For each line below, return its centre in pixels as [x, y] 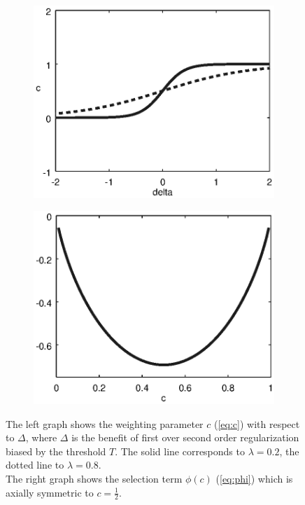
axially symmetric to [50, 492]
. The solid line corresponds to [180, 451]
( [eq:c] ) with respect [257, 423]
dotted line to [35, 465]
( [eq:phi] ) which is [254, 478]
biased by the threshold [56, 451]
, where [41, 437]
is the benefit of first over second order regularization [185, 437]
